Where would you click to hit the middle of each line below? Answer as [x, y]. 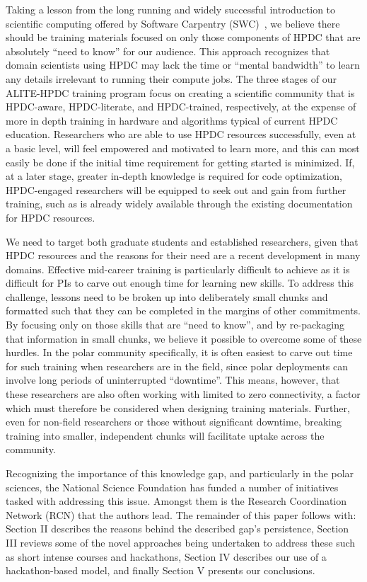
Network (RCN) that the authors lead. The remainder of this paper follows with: [181, 514]
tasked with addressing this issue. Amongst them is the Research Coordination [176, 501]
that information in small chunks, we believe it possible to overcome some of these [184, 338]
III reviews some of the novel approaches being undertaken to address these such [181, 542]
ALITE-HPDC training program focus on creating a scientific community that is [180, 92]
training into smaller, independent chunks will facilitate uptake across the [165, 435]
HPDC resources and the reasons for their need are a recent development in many [183, 255]
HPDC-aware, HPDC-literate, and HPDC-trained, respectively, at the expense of [181, 107]
